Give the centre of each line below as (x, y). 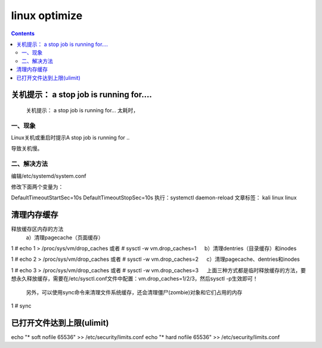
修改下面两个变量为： (37, 187)
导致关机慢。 (27, 149)
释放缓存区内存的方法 (37, 229)
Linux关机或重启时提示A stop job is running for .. (70, 138)
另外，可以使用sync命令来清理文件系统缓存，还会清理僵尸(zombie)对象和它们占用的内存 (134, 292)
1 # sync (21, 306)
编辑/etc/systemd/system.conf (49, 175)
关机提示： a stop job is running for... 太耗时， (82, 110)
